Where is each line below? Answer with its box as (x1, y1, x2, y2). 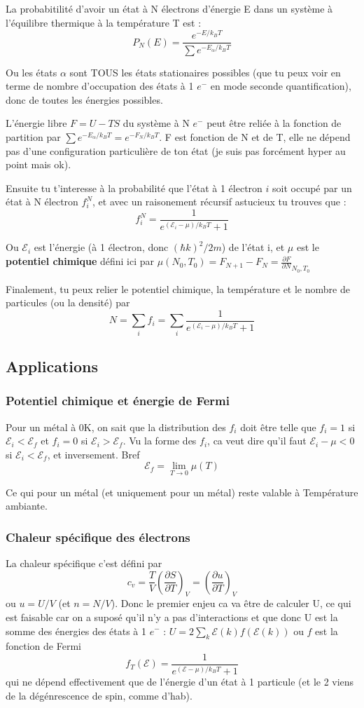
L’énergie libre (6, 116, 67, 130)
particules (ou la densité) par (6, 295, 130, 310)
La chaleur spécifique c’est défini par (6, 555, 162, 570)
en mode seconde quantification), (210, 79, 351, 93)
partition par (6, 130, 61, 144)
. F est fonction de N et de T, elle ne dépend (159, 130, 351, 144)
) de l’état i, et (221, 240, 285, 254)
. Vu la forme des (122, 433, 197, 448)
